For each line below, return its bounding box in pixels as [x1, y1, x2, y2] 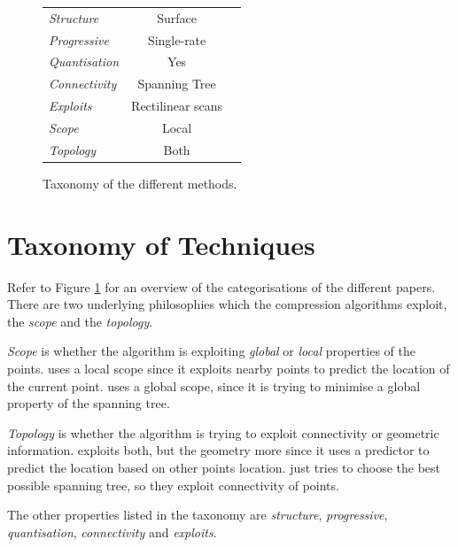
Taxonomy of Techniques [7, 226, 315, 262]
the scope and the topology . [7, 312, 153, 330]
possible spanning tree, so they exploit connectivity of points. [7, 475, 339, 494]
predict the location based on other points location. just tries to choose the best [7, 458, 441, 476]
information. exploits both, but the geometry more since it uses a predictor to [7, 441, 430, 459]
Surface [157, 8, 197, 27]
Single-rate [147, 30, 206, 49]
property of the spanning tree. [7, 394, 170, 412]
